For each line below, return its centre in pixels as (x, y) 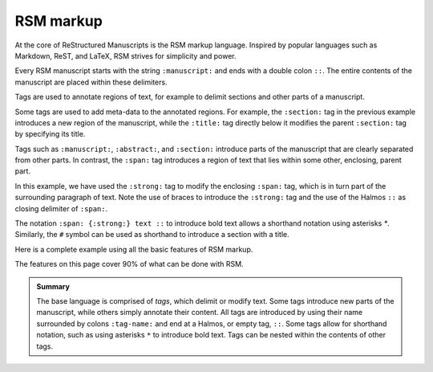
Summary (53, 286)
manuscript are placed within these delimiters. (91, 82)
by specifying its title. (50, 134)
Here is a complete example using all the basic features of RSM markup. (134, 249)
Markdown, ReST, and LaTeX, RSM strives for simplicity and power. (125, 55)
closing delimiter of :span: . (61, 208)
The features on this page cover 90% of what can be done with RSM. (129, 264)
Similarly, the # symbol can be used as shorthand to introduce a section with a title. (152, 235)
